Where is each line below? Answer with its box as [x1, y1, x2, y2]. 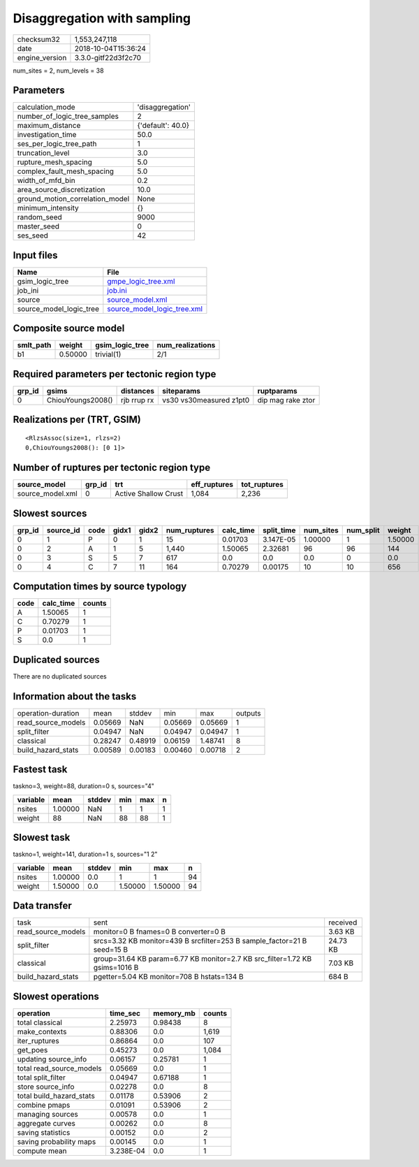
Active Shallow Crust [115, 489, 184, 499]
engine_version [17, 52, 67, 62]
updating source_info [17, 1054, 87, 1064]
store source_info [17, 1082, 75, 1092]
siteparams [161, 386, 201, 396]
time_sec [109, 1008, 141, 1018]
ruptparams [257, 386, 297, 396]
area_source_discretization [17, 185, 105, 195]
